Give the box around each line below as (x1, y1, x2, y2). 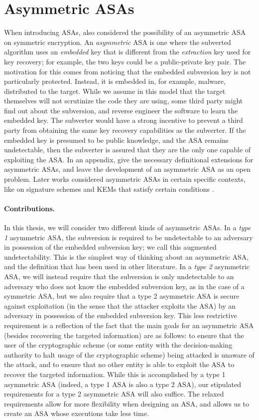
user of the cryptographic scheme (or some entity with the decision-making (4, 340, 233, 350)
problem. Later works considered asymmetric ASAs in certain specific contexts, (4, 174, 246, 184)
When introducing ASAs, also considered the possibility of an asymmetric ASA (4, 27, 246, 37)
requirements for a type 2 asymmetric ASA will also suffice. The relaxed (4, 389, 224, 399)
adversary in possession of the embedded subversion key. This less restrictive (4, 310, 237, 321)
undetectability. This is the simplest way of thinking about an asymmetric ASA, (4, 251, 249, 262)
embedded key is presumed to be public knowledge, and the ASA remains (4, 134, 229, 145)
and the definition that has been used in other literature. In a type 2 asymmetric (4, 261, 250, 272)
